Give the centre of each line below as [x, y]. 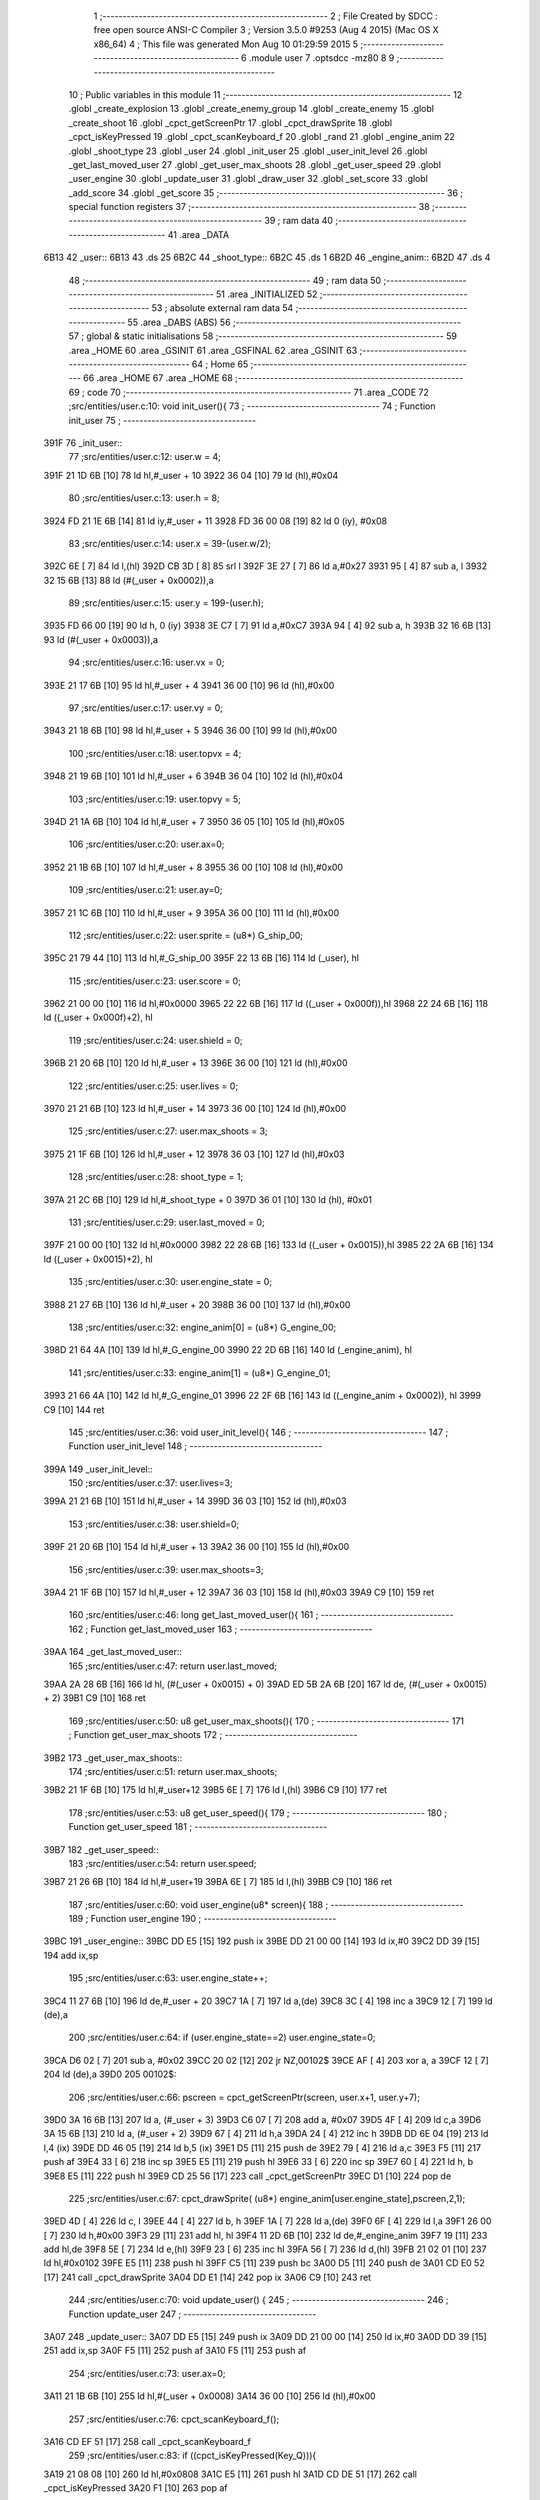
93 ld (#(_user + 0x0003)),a [101, 639]
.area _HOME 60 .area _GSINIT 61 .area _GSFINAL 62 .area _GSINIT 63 [213, 350]
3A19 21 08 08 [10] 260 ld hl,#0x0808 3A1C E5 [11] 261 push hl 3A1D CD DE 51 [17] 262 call [230, 2474]
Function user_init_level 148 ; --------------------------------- [195, 1446]
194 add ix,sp [71, 1955]
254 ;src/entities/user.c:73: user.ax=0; [147, 2373]
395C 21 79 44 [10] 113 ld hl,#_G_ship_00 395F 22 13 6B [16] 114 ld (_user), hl [201, 958]
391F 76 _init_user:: [83, 442]
